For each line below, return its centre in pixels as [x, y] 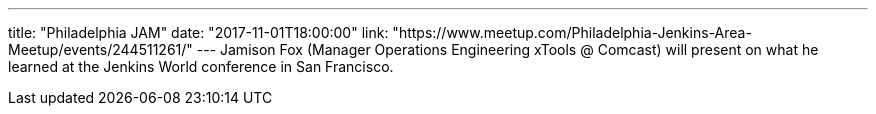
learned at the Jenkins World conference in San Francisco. [201, 66]
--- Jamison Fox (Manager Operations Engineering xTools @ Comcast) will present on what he [507, 49]
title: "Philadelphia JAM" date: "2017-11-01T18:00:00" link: [198, 32]
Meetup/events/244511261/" [100, 49]
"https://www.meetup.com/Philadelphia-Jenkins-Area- [572, 32]
